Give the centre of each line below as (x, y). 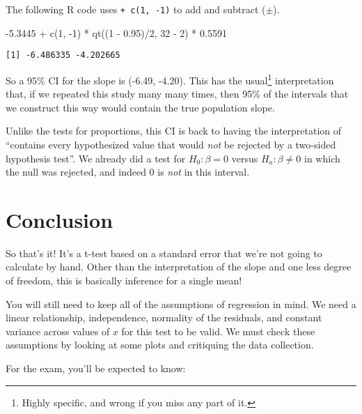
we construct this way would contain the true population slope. (140, 107)
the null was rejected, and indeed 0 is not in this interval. (128, 172)
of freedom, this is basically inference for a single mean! (124, 281)
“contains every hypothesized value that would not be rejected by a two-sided (171, 144)
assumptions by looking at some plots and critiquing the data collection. (160, 345)
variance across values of (58, 331)
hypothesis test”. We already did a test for (96, 158)
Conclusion (60, 219)
